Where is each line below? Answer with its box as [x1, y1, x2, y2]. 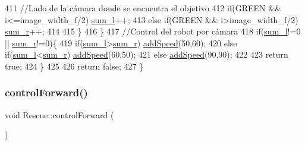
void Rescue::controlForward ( [5, 108, 114, 121]
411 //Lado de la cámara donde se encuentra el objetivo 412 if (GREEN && [5, 2, 282, 14]
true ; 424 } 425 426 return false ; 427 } [5, 59, 144, 72]
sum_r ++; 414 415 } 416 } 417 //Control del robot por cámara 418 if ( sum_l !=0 [5, 25, 301, 37]
